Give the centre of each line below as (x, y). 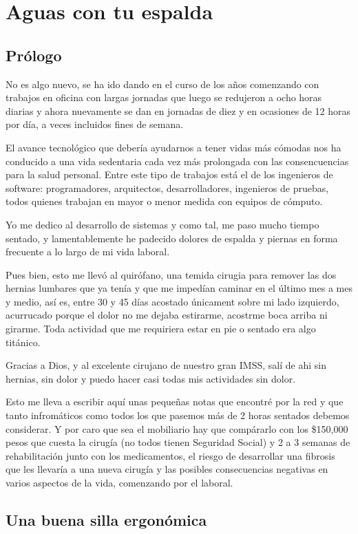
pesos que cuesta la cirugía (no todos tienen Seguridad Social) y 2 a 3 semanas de (178, 442)
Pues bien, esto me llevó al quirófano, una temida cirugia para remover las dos (171, 274)
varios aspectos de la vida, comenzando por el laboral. (119, 483)
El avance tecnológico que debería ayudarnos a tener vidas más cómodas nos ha (173, 147)
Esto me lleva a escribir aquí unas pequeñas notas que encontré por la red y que (175, 402)
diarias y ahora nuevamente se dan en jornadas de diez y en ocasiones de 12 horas (178, 110)
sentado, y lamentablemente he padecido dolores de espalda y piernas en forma (172, 238)
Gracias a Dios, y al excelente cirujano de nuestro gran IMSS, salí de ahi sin (166, 365)
